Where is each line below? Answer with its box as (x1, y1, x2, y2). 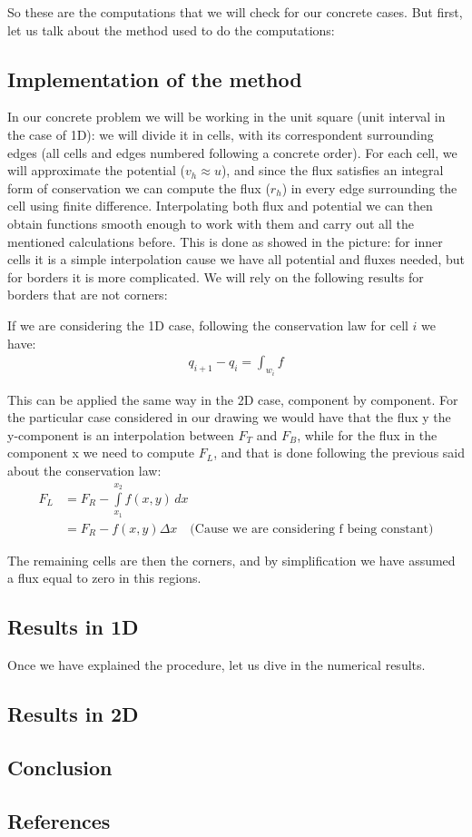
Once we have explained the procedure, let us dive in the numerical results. (7, 655, 426, 674)
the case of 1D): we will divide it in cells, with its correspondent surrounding (7, 124, 434, 143)
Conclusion (7, 753, 113, 781)
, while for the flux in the (297, 425, 438, 444)
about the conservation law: (7, 460, 162, 479)
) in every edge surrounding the (281, 178, 457, 197)
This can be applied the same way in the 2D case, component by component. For (7, 389, 458, 409)
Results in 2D (7, 699, 139, 727)
